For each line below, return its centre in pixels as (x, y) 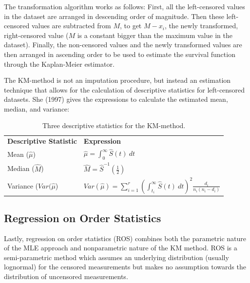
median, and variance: (37, 108)
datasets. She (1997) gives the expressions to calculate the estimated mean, (116, 99)
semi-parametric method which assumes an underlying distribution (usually (116, 257)
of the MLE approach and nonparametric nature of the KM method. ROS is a (121, 248)
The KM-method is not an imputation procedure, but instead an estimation (117, 80)
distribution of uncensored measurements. (66, 276)
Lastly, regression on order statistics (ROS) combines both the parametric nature (125, 238)
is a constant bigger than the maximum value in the (155, 35)
